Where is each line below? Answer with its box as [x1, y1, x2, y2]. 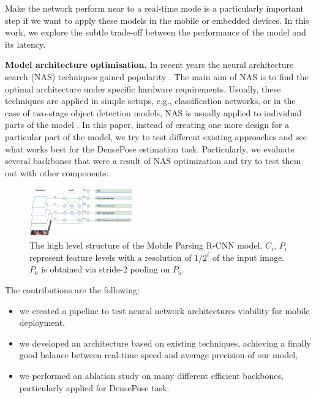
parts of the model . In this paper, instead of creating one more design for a [5, 118, 290, 131]
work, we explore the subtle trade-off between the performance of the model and [5, 26, 306, 39]
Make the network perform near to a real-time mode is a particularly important [5, 2, 304, 14]
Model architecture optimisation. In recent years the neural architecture [5, 58, 294, 71]
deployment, [19, 316, 66, 329]
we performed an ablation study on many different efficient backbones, [19, 369, 284, 381]
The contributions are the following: [5, 283, 140, 296]
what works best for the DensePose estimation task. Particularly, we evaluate [5, 142, 295, 155]
